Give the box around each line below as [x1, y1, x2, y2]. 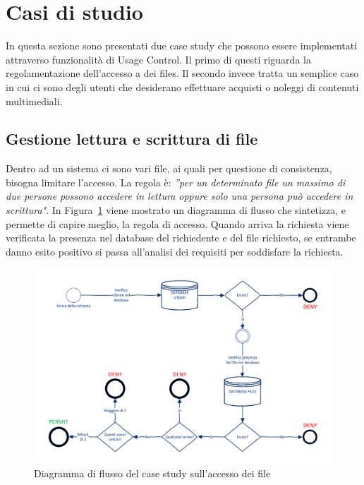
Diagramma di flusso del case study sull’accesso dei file [34, 466, 271, 481]
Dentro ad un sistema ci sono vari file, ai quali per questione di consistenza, [6, 161, 332, 176]
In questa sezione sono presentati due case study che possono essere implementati [6, 38, 358, 53]
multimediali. [6, 93, 63, 108]
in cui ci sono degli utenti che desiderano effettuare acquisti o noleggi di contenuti [6, 79, 359, 94]
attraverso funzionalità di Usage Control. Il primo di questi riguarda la [6, 52, 311, 66]
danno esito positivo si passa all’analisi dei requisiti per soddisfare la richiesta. [6, 244, 344, 258]
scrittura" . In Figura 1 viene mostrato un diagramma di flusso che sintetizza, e [6, 203, 346, 217]
